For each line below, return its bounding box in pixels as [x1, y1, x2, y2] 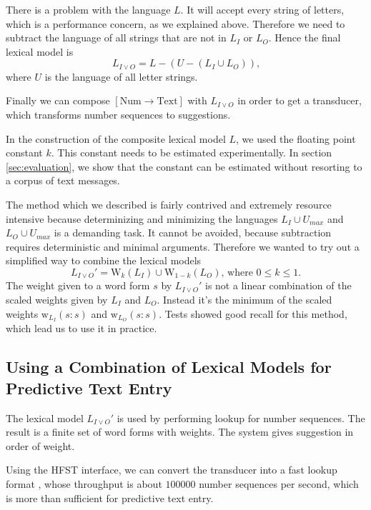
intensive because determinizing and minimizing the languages [6, 211, 278, 226]
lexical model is [6, 44, 74, 59]
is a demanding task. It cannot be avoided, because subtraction [54, 225, 332, 240]
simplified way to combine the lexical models [6, 253, 202, 268]
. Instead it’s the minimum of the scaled [157, 292, 332, 306]
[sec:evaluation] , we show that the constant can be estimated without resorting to [6, 159, 362, 174]
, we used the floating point [236, 131, 356, 146]
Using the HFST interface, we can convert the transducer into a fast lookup [6, 462, 337, 477]
